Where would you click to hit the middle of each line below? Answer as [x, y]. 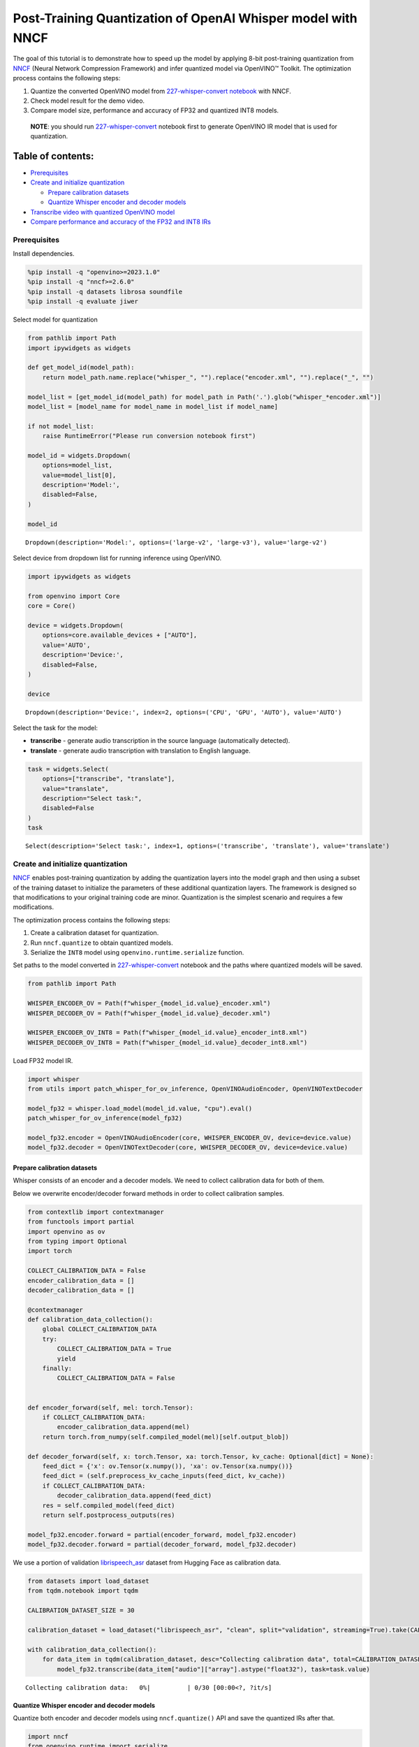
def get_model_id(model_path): [81, 368]
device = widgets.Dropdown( [75, 625]
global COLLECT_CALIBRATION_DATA [100, 1329]
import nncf [48, 1736]
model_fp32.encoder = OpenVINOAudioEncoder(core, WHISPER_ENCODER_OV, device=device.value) [190, 1138]
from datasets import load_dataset [88, 1581]
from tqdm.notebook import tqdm [83, 1591]
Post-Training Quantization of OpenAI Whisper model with [185, 18]
